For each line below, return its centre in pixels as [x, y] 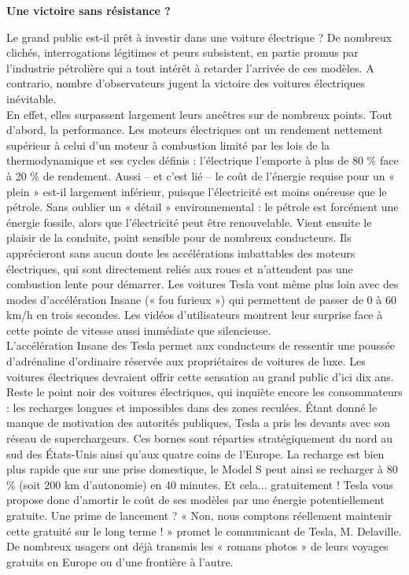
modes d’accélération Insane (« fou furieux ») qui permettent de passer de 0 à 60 [201, 299]
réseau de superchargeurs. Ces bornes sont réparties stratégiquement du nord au [199, 438]
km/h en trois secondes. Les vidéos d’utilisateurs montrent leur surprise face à [195, 315]
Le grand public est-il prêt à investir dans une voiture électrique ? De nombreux [199, 37]
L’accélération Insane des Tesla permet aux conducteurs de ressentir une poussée [201, 345]
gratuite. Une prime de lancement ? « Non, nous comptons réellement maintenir [199, 515]
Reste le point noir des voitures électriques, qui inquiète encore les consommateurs [204, 392]
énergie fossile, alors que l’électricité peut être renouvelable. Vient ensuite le [189, 222]
